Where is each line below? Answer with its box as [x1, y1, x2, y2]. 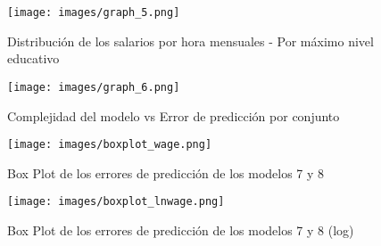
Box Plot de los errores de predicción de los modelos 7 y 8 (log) [7, 221, 354, 239]
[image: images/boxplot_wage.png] [7, 138, 212, 152]
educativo [7, 49, 60, 68]
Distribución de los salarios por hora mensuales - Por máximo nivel [7, 31, 374, 50]
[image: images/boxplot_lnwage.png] [7, 195, 225, 209]
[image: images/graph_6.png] [7, 80, 180, 94]
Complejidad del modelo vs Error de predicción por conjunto [7, 106, 340, 125]
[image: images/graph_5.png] [7, 6, 180, 19]
